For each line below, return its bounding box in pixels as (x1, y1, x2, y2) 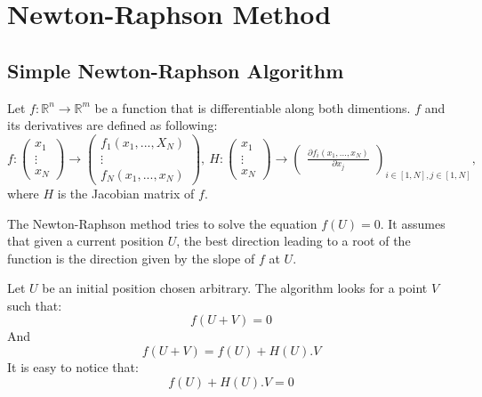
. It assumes (380, 214, 446, 232)
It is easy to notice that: (7, 358, 139, 377)
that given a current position (7, 231, 164, 250)
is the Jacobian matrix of (57, 183, 195, 202)
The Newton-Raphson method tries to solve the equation (7, 214, 317, 232)
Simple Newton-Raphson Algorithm (7, 56, 344, 84)
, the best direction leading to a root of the (176, 231, 411, 250)
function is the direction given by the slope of (7, 248, 255, 267)
